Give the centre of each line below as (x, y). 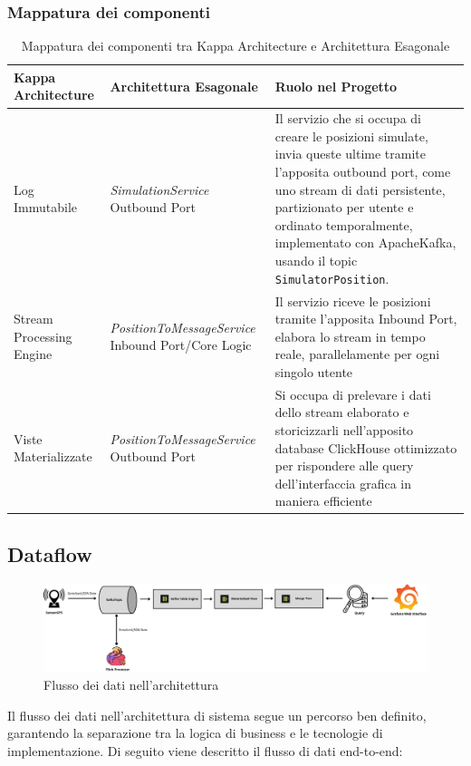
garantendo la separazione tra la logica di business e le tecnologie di (195, 733)
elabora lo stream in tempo (350, 336)
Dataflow (50, 553)
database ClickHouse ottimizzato (366, 447)
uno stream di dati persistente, (360, 189)
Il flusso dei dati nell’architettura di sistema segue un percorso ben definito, (217, 715)
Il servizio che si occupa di (348, 118)
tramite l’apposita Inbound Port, (366, 319)
